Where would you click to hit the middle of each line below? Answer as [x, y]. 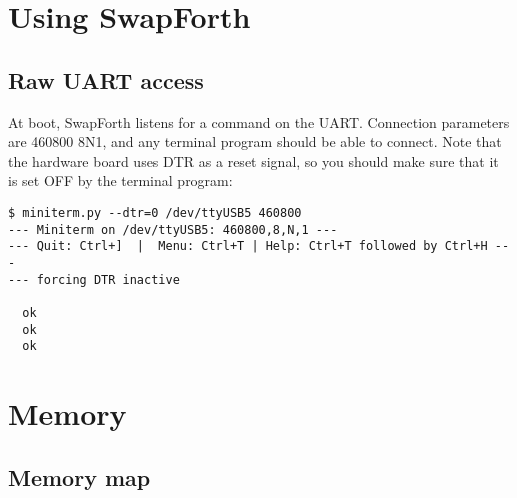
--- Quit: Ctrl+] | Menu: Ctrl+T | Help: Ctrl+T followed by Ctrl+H [248, 246]
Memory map [79, 476]
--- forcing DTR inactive [94, 279]
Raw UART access [106, 79]
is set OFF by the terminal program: [120, 180]
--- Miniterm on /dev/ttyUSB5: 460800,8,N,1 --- [173, 229]
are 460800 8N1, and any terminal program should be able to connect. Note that [255, 141]
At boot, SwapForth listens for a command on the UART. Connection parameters [259, 121]
